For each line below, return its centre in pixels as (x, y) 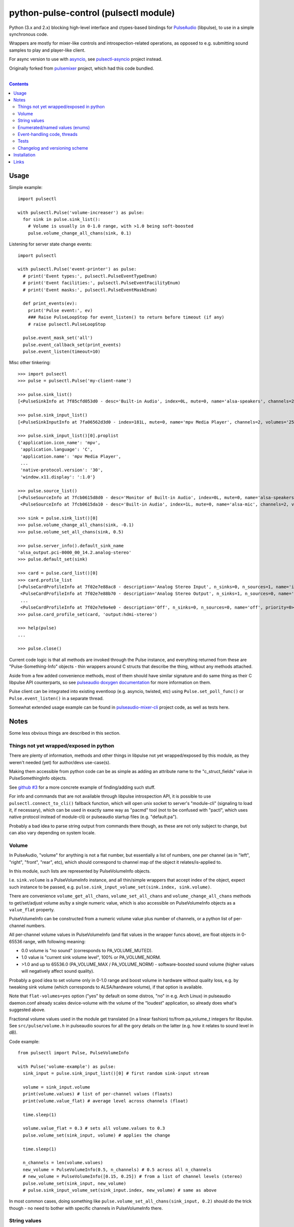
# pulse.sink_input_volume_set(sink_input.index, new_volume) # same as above (120, 1190)
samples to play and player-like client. (47, 50)
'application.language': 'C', (57, 450)
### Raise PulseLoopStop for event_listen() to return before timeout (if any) (126, 317)
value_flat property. (32, 910)
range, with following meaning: (54, 941)
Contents (19, 84)
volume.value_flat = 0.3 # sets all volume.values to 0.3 (94, 1128)
